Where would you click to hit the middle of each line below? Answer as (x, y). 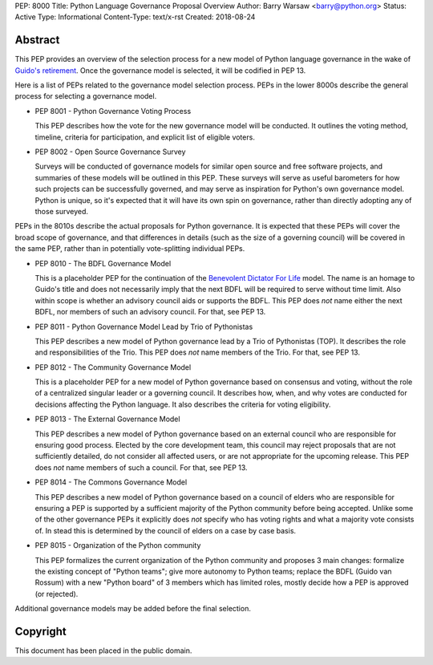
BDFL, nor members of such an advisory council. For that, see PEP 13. (150, 312)
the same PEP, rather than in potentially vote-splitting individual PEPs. (130, 249)
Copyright (41, 631)
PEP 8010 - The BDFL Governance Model (103, 263)
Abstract (37, 40)
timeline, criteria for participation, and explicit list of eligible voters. (145, 137)
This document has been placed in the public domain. (103, 651)
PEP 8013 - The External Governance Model (107, 419)
